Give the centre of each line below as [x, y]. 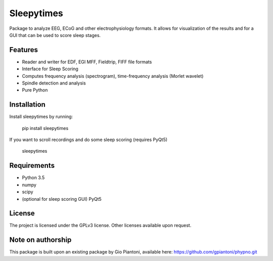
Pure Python [35, 90]
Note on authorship [40, 240]
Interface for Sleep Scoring [50, 69]
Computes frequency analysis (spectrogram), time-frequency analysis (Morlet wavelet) [113, 76]
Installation [27, 104]
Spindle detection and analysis [54, 83]
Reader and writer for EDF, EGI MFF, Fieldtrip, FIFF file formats [87, 62]
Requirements [32, 166]
